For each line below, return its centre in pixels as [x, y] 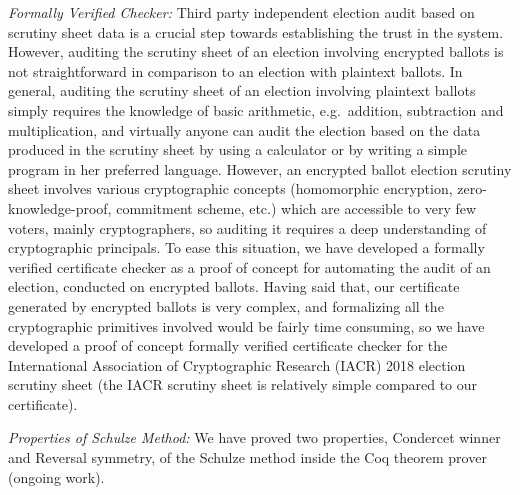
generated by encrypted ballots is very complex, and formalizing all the [226, 305]
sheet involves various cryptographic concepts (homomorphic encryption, [230, 188]
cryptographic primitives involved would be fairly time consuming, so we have [246, 325]
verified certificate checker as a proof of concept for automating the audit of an [249, 266]
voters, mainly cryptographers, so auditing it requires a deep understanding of [247, 227]
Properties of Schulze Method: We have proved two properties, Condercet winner [254, 437]
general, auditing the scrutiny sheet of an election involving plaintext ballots [242, 90]
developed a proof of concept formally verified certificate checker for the [228, 345]
